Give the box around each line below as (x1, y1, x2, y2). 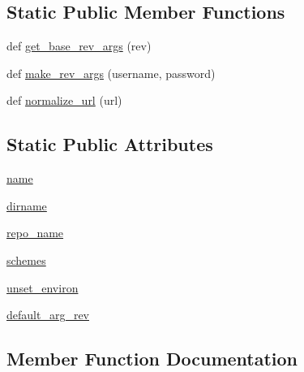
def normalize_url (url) (6, 92, 122, 109)
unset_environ (6, 279, 79, 296)
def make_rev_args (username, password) (6, 64, 216, 81)
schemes (6, 251, 46, 268)
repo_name (6, 224, 64, 241)
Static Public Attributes (6, 132, 213, 157)
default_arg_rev (6, 306, 89, 323)
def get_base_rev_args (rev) (6, 37, 152, 54)
